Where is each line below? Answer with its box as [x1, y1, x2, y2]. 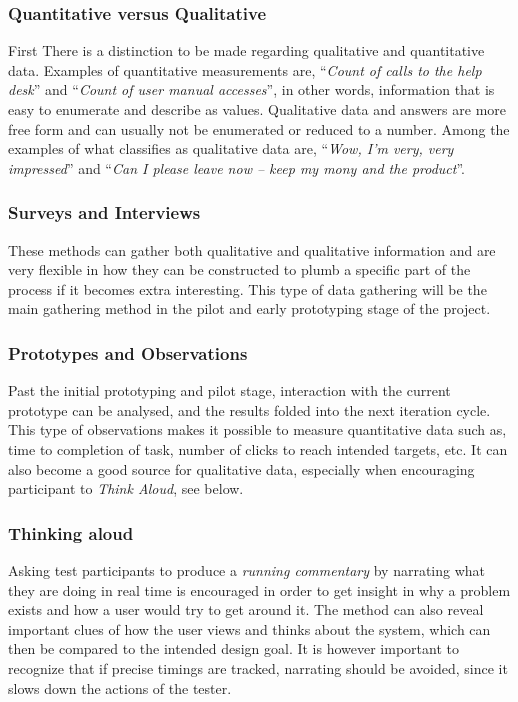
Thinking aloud [8, 520, 134, 545]
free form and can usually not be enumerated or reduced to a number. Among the [8, 118, 510, 139]
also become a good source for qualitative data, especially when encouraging [8, 458, 475, 479]
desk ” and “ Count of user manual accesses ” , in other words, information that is [8, 79, 495, 100]
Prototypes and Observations [8, 340, 248, 365]
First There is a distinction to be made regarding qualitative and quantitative [8, 40, 485, 61]
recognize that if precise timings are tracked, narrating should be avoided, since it [8, 657, 508, 678]
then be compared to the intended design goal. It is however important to [8, 638, 459, 659]
